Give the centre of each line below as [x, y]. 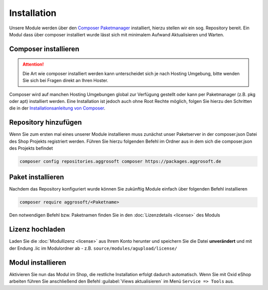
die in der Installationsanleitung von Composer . [57, 108]
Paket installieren [37, 177]
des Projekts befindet [31, 148]
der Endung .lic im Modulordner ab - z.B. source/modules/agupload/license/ [93, 248]
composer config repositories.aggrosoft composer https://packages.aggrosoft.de [120, 161]
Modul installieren [38, 262]
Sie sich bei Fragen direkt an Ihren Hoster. [66, 81]
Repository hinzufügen [45, 123]
